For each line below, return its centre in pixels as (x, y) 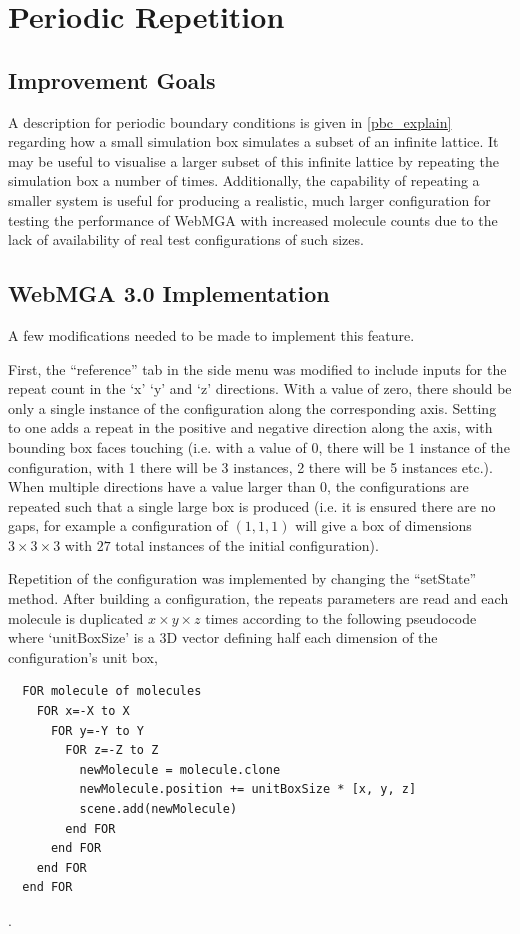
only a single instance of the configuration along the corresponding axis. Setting (252, 407)
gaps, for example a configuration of (118, 525)
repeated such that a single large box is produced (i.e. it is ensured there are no (252, 505)
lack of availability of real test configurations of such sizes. (186, 239)
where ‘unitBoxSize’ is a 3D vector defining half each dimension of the (223, 637)
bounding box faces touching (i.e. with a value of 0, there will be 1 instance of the (259, 446)
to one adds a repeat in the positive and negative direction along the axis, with (250, 427)
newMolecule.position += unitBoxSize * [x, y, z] (248, 789)
